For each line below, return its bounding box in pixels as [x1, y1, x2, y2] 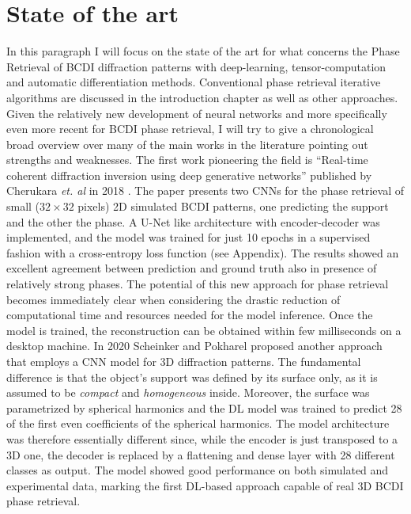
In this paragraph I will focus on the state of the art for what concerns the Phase [6, 43, 400, 59]
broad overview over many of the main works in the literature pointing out [6, 135, 368, 152]
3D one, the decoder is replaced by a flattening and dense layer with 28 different [6, 446, 395, 463]
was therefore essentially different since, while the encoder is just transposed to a [6, 430, 398, 447]
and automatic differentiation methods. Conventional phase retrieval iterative [6, 74, 381, 90]
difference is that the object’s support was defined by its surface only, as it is [6, 368, 378, 385]
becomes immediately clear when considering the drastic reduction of [6, 291, 341, 307]
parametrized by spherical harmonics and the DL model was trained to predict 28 [6, 399, 402, 416]
